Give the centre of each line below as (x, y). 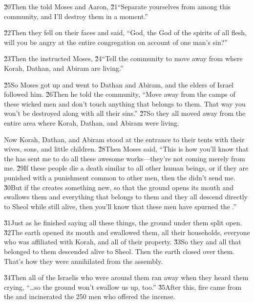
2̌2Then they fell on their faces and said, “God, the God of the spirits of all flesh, (125, 32)
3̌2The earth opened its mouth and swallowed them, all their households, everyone (127, 232)
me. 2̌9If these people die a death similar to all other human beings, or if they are (126, 168)
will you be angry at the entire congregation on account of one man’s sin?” (116, 42)
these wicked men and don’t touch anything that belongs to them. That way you (125, 103)
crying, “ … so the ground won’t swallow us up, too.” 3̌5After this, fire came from (123, 287)
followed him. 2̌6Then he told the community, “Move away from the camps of (120, 94)
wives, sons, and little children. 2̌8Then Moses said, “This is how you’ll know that (126, 149)
